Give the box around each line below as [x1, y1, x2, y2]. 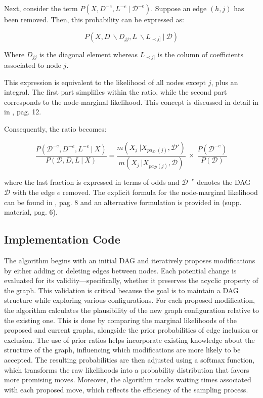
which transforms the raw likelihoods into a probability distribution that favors [4, 364, 249, 375]
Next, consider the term [4, 3, 78, 13]
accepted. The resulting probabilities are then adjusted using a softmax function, [4, 354, 255, 365]
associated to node [4, 60, 61, 70]
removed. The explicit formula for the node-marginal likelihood [62, 187, 258, 197]
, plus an [211, 76, 238, 87]
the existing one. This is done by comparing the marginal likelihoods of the [4, 314, 237, 325]
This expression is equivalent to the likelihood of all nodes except [4, 76, 206, 87]
